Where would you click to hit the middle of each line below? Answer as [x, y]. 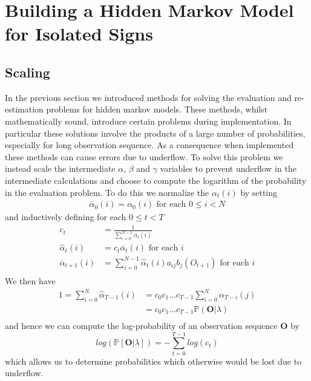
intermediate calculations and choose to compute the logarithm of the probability [156, 180]
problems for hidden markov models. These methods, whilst [157, 109]
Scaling [28, 72]
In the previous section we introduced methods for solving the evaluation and [148, 97]
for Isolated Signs [79, 34]
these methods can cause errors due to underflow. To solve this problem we [144, 156]
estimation [24, 109]
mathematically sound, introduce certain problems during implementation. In [148, 121]
